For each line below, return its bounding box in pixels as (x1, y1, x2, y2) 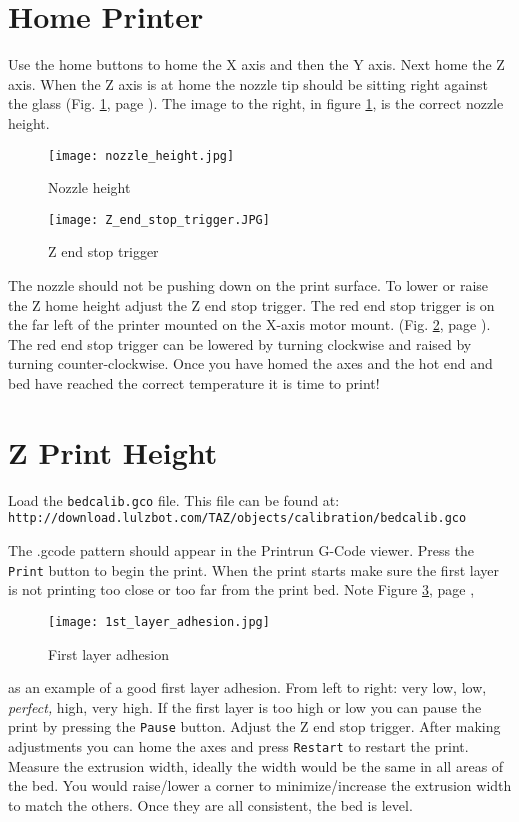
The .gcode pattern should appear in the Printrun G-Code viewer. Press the (8, 540, 475, 560)
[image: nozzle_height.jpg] (48, 148, 235, 163)
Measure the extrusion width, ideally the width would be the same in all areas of (8, 755, 504, 776)
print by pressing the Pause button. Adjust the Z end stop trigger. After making (8, 716, 501, 737)
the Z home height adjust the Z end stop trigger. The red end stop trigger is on (8, 294, 495, 315)
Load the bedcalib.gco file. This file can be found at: (8, 489, 340, 510)
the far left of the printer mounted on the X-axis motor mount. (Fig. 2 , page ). (8, 314, 491, 335)
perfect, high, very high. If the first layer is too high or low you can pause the (8, 696, 482, 717)
